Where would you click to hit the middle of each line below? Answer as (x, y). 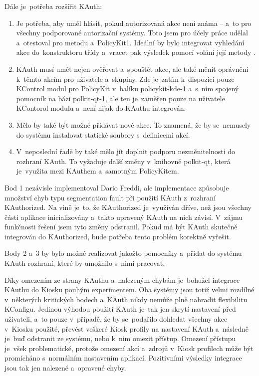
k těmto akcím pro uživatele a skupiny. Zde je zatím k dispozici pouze (125, 79)
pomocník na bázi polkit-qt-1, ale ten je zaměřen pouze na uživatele (121, 98)
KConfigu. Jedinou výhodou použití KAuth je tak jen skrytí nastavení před (120, 309)
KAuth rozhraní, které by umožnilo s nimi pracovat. (85, 263)
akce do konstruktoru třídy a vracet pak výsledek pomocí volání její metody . (136, 52)
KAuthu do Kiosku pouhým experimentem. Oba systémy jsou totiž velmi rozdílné (129, 289)
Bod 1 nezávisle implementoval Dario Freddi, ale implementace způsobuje (117, 187)
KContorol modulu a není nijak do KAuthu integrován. (101, 108)
